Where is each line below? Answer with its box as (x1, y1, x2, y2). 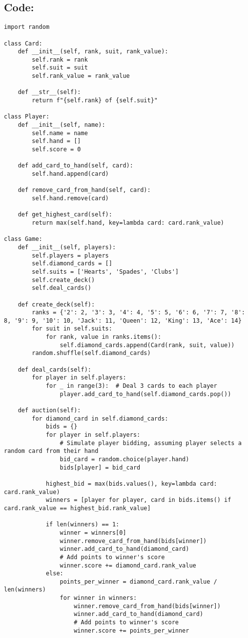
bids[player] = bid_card (60, 464, 141, 471)
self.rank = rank (32, 56, 88, 63)
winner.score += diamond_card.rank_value (60, 562, 196, 569)
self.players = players (32, 252, 109, 259)
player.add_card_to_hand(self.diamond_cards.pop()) (60, 390, 231, 398)
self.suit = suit (32, 64, 88, 71)
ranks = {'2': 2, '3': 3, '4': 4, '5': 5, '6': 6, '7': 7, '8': (32, 309, 245, 316)
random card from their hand (4, 448, 99, 455)
